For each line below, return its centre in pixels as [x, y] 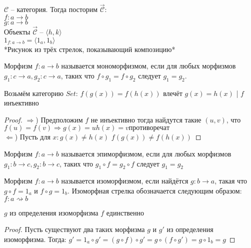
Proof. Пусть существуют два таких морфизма [74, 229]
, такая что [231, 181]
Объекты [17, 32]
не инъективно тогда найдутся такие [146, 119]
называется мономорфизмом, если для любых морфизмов [148, 66]
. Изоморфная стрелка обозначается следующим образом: [155, 190]
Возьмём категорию [34, 93]
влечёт [173, 93]
